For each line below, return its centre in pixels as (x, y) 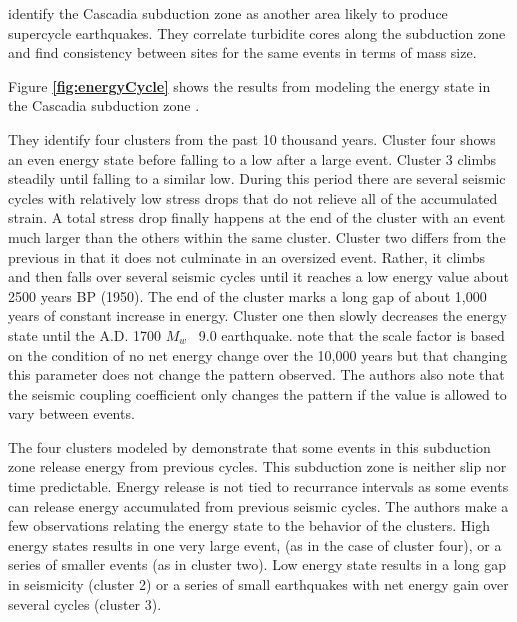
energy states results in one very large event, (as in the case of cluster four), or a (255, 544)
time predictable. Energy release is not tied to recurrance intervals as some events (258, 486)
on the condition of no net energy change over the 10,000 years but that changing (258, 354)
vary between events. (71, 413)
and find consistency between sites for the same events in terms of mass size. (242, 52)
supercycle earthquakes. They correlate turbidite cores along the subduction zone (257, 32)
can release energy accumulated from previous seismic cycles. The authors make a (258, 505)
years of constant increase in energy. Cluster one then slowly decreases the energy (257, 315)
